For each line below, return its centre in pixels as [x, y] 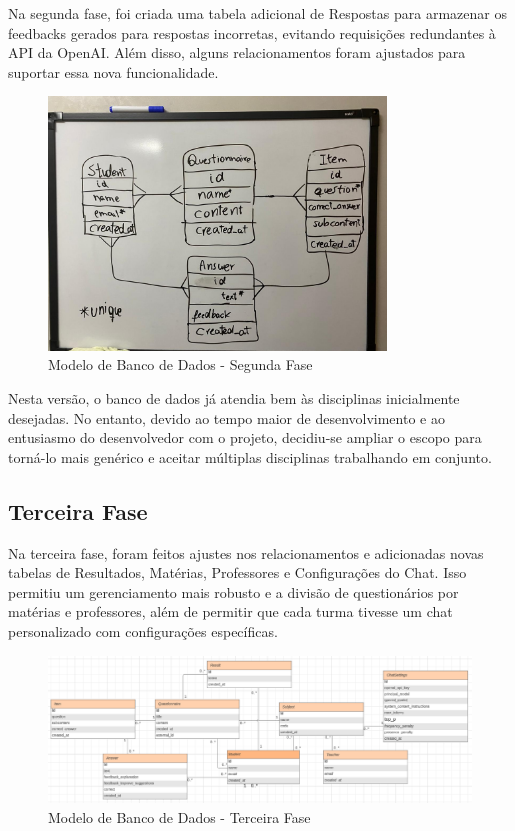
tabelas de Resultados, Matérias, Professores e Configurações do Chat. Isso [237, 572]
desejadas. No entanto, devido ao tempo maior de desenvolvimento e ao [226, 417]
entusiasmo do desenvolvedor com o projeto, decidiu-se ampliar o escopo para [245, 437]
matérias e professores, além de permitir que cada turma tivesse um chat [230, 611]
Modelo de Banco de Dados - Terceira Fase [179, 816]
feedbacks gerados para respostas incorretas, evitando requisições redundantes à [252, 32]
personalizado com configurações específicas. [143, 630]
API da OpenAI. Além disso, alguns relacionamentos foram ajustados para [237, 52]
